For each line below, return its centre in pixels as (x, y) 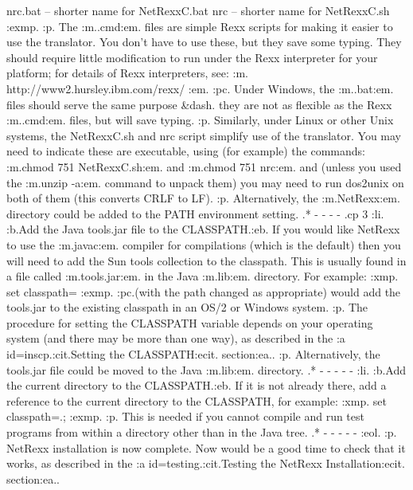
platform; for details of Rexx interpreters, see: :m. (127, 73)
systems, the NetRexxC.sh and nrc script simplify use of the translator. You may (204, 135)
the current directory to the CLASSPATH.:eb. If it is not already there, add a (197, 385)
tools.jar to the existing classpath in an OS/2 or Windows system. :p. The (187, 307)
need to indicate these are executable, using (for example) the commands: (186, 151)
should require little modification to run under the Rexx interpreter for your (192, 57)
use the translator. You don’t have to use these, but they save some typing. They (204, 42)
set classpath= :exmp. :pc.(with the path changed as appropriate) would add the (204, 291)
